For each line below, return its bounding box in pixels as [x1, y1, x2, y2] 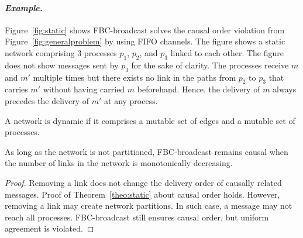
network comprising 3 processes [5, 46, 117, 58]
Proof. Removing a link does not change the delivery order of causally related [5, 176, 282, 188]
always [273, 83, 297, 95]
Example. [5, 1, 43, 13]
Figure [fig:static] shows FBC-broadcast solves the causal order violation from [5, 23, 285, 36]
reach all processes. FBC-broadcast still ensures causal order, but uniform [5, 211, 269, 223]
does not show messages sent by [5, 58, 119, 71]
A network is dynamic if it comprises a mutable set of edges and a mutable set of [5, 114, 295, 126]
